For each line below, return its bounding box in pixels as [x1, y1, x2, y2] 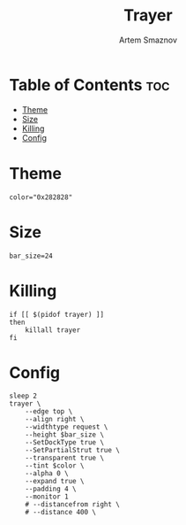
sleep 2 [9, 391, 38, 401]
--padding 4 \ [25, 484, 77, 494]
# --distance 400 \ [25, 508, 97, 517]
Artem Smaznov [118, 35, 178, 45]
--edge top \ [25, 407, 73, 416]
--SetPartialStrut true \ [25, 446, 121, 455]
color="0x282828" [9, 192, 73, 202]
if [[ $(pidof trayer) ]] [9, 310, 104, 319]
